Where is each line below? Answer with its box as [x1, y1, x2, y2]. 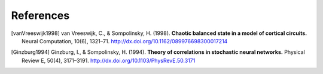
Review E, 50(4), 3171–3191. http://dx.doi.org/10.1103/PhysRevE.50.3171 [22, 57, 196, 64]
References [11, 9, 70, 22]
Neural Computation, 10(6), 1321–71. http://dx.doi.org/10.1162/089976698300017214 [22, 37, 228, 44]
